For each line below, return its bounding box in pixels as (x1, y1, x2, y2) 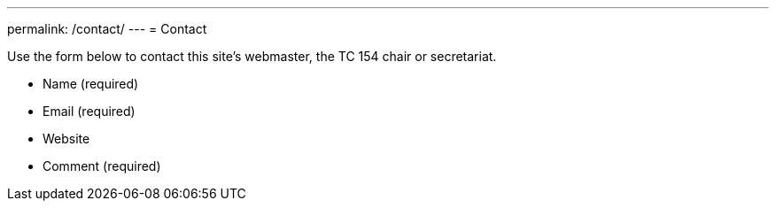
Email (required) (43, 104, 136, 119)
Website (43, 131, 90, 146)
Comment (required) (43, 158, 161, 173)
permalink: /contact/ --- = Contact (7, 21, 207, 36)
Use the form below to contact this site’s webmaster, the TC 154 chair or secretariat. (7, 49, 497, 64)
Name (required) (43, 76, 139, 91)
